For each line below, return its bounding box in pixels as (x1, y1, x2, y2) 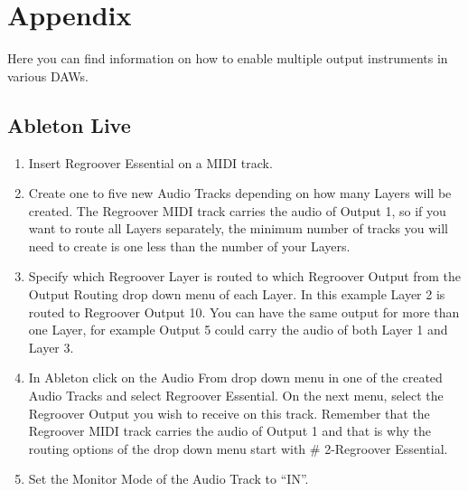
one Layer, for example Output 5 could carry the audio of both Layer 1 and (28, 320, 448, 339)
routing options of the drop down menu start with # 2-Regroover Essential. (28, 439, 448, 458)
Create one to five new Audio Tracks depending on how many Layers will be (28, 184, 452, 203)
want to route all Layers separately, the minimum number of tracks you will (28, 219, 448, 238)
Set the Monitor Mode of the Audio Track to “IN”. (28, 469, 309, 488)
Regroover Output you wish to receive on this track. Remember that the (28, 403, 430, 422)
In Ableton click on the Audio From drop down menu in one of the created (28, 368, 443, 387)
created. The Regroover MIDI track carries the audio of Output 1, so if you (28, 201, 446, 220)
